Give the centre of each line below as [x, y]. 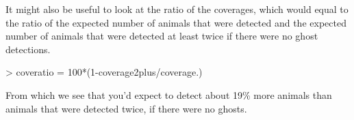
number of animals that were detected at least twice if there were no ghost [162, 36]
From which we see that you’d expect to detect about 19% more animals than [169, 94]
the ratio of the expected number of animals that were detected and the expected [176, 22]
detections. [28, 49]
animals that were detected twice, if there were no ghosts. [126, 108]
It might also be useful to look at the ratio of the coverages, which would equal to [177, 9]
